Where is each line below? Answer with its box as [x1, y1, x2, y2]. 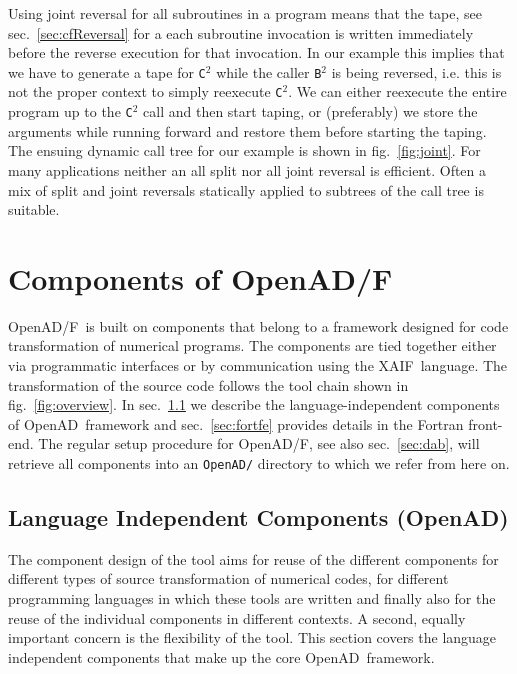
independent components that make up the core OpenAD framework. [8, 646, 435, 667]
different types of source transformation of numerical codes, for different [8, 568, 449, 589]
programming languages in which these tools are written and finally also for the [8, 588, 496, 609]
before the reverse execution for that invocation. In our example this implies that [8, 42, 505, 63]
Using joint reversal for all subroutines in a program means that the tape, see [8, 3, 482, 23]
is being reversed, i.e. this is [331, 61, 502, 82]
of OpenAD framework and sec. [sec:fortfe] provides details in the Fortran [8, 413, 464, 434]
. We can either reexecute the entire [288, 81, 507, 102]
